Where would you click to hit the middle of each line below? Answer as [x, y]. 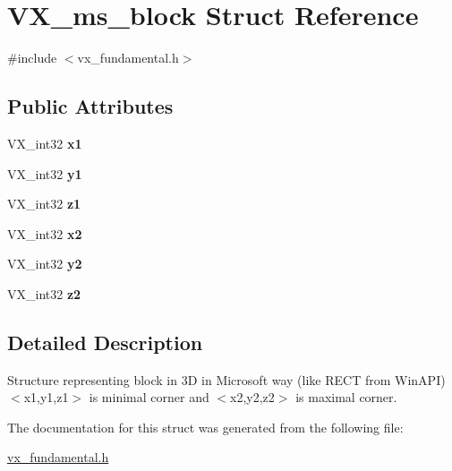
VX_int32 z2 [44, 293]
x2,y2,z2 [252, 397]
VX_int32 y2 [45, 264]
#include [32, 58]
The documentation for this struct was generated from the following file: [205, 427]
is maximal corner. [346, 397]
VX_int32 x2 [45, 233]
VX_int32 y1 [45, 173]
